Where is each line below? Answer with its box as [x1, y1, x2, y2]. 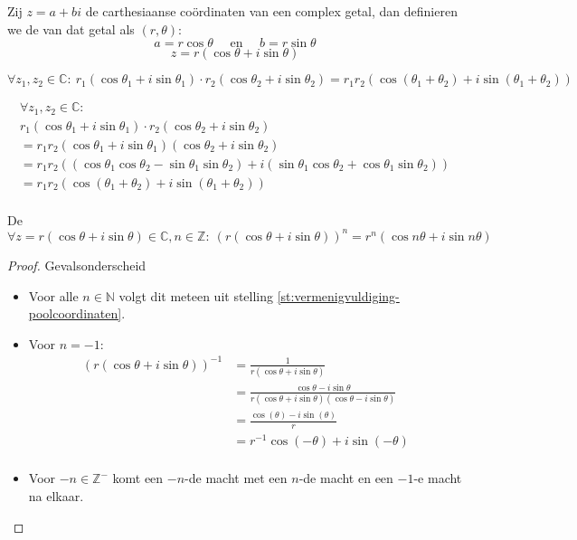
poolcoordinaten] [28, 304, 122, 323]
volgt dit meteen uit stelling [118, 286, 274, 305]
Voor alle [28, 286, 79, 305]
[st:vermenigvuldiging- [277, 286, 400, 305]
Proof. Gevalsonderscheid [7, 255, 147, 274]
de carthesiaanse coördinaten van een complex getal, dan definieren [85, 2, 458, 20]
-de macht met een [184, 469, 288, 488]
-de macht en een [298, 469, 393, 488]
